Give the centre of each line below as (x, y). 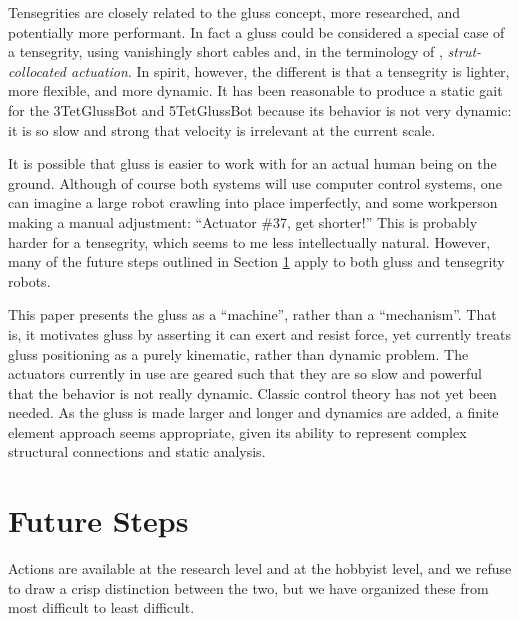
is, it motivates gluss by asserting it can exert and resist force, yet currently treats (259, 333)
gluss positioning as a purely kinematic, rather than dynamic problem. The (238, 353)
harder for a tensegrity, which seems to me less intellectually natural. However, (249, 241)
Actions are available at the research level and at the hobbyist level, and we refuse (260, 568)
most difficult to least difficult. (101, 607)
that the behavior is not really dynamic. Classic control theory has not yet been (252, 392)
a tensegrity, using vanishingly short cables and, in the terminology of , (225, 51)
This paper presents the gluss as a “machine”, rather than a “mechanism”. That (252, 314)
